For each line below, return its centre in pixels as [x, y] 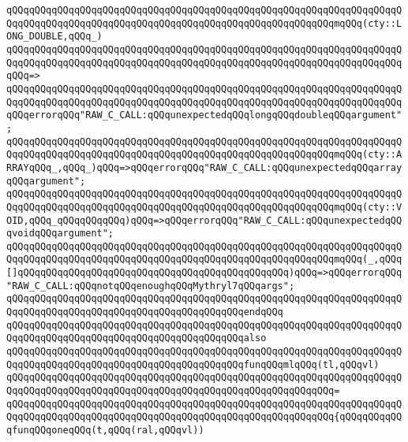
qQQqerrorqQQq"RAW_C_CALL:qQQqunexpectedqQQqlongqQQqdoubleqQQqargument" [204, 115]
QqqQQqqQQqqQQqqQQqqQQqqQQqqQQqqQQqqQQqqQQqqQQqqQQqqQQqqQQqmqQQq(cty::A [204, 155]
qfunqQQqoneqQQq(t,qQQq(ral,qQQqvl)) [105, 430]
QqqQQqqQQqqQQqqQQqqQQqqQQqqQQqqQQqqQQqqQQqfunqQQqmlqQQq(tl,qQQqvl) [193, 364]
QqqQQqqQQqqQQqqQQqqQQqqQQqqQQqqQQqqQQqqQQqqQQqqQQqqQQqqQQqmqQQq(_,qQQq [204, 260]
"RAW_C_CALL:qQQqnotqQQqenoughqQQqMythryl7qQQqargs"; [151, 286]
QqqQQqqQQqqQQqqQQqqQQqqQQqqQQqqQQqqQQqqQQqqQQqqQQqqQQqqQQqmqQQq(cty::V [204, 207]
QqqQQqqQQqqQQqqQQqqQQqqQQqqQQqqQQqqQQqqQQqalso [137, 338]
